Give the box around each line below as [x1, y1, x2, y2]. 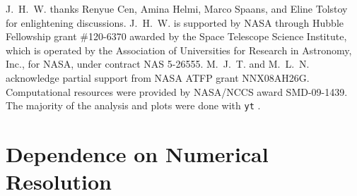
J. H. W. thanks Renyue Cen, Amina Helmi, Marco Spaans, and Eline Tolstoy [6, 1, 348, 16]
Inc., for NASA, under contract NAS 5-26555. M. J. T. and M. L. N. [6, 56, 310, 71]
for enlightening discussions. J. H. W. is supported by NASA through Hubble [6, 15, 344, 30]
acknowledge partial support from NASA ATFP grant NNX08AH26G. [6, 70, 310, 85]
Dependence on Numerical [6, 140, 269, 168]
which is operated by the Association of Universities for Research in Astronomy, [6, 42, 352, 57]
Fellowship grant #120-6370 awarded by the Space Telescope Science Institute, [6, 29, 347, 44]
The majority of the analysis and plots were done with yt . [6, 98, 261, 113]
